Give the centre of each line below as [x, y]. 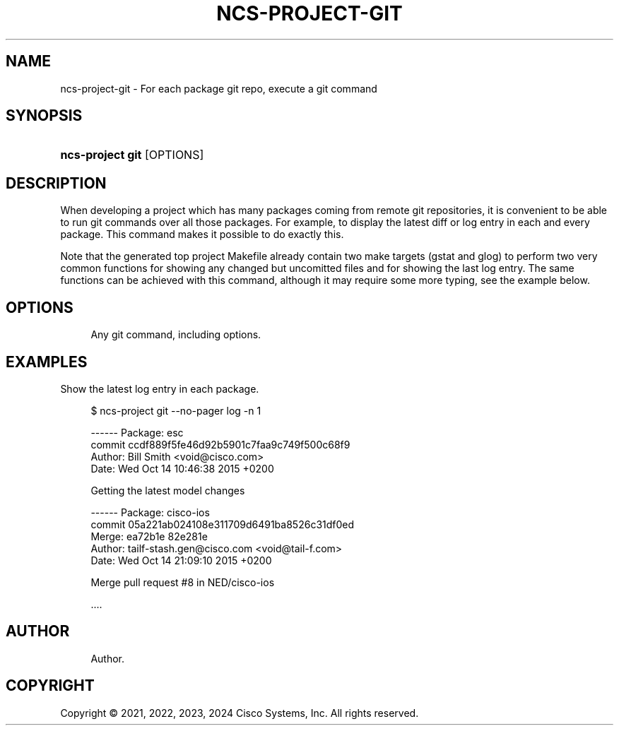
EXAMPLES [47, 362]
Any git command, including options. [176, 335]
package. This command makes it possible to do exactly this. [202, 234]
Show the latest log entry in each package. [160, 388]
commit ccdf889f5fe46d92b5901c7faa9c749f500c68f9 [220, 444]
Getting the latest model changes [168, 490]
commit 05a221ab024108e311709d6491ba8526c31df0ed [223, 524]
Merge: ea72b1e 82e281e [149, 536]
